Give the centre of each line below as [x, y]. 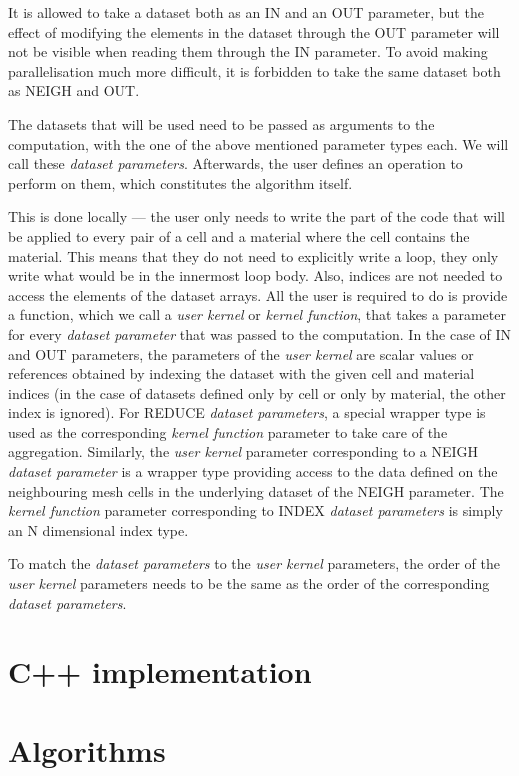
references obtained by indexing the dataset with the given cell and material [241, 373]
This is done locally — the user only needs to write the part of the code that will [257, 216]
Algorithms [87, 749]
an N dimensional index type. [98, 529]
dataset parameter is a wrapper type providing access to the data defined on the [253, 471]
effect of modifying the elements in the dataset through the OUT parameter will [254, 31]
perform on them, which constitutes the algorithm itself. [180, 182]
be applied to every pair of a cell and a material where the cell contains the [239, 235]
